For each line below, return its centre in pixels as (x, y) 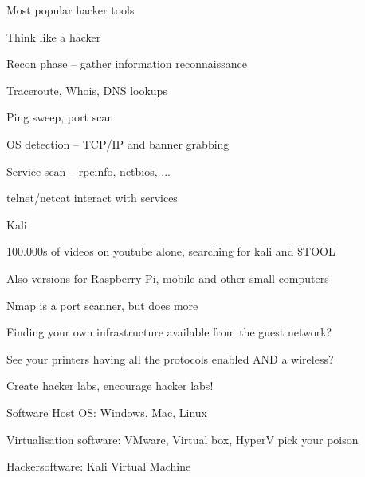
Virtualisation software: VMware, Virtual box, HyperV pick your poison (182, 439)
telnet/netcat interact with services (92, 198)
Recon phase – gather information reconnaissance (127, 64)
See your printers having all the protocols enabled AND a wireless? (170, 358)
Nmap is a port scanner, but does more (102, 305)
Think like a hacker (54, 36)
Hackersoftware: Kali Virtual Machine (99, 466)
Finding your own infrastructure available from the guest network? (169, 332)
